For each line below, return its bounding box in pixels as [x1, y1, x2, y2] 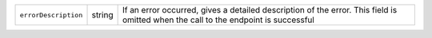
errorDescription [19, 10, 83, 19]
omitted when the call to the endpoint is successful [122, 14, 315, 25]
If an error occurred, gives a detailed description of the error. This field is [122, 5, 398, 15]
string [91, 9, 114, 20]
